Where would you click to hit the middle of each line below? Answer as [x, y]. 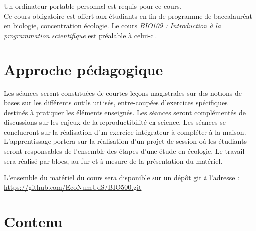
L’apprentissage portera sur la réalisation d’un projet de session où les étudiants [125, 141]
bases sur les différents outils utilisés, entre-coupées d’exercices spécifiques [116, 103]
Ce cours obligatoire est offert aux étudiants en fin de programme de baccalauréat [128, 16]
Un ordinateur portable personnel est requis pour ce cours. [93, 6]
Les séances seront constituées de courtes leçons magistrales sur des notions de [123, 93]
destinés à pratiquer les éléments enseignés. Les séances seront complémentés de [125, 112]
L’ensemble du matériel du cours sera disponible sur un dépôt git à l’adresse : [122, 177]
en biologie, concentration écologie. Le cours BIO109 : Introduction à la [113, 25]
